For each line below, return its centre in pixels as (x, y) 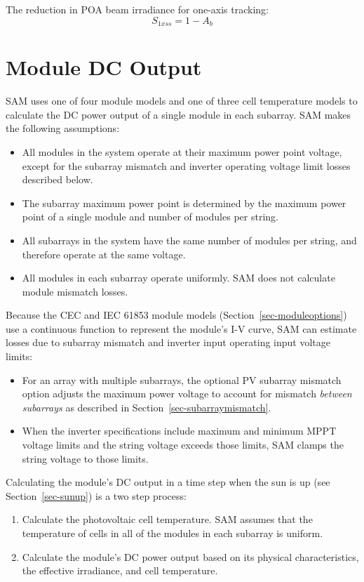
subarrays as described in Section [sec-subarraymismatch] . (147, 407)
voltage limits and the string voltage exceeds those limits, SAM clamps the (183, 445)
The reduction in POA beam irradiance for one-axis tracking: (137, 9)
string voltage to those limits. (85, 458)
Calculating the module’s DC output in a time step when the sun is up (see (168, 482)
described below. (58, 179)
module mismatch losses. (75, 291)
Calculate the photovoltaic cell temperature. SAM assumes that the (167, 519)
